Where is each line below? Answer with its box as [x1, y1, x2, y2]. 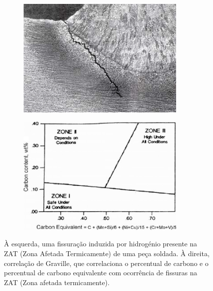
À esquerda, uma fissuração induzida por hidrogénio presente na [4, 238, 197, 249]
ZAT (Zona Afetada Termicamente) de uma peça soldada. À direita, [4, 248, 210, 259]
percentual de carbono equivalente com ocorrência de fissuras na [4, 267, 197, 278]
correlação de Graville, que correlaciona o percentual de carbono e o [4, 258, 209, 268]
